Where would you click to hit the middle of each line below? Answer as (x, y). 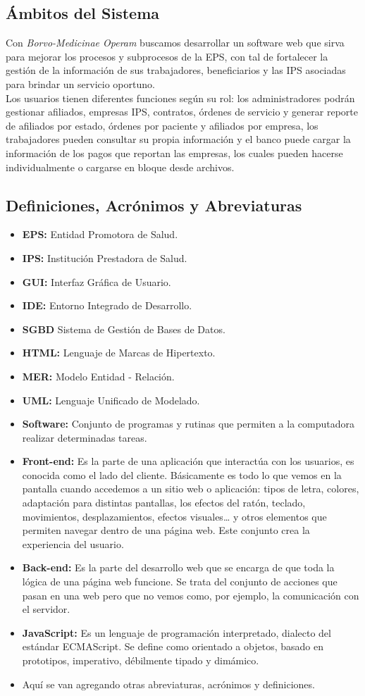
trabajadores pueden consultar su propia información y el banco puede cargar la (178, 139)
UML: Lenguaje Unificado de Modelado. (111, 400)
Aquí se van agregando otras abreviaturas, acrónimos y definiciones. (168, 684)
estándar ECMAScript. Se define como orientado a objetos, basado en (173, 646)
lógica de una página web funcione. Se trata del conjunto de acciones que (180, 582)
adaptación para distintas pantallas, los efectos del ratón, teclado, (164, 503)
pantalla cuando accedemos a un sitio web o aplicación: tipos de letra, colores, (191, 489)
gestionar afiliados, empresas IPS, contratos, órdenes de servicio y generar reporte (182, 112)
